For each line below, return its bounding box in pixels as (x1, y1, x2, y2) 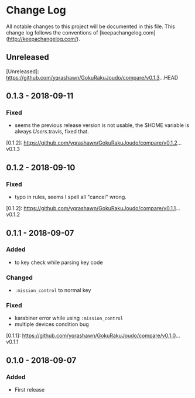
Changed (6, 273, 33, 282)
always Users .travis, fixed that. (14, 128, 89, 135)
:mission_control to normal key (14, 287, 91, 294)
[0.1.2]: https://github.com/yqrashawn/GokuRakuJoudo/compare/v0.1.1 (6, 205, 176, 212)
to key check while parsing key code (14, 259, 103, 266)
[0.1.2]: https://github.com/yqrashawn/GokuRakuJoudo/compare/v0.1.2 (6, 139, 177, 146)
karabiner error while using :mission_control (14, 314, 124, 322)
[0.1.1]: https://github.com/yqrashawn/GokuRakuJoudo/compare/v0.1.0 (6, 332, 176, 339)
